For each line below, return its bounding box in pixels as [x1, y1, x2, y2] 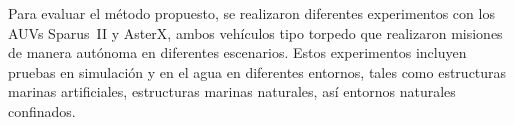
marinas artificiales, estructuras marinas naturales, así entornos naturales [8, 81, 456, 102]
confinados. [8, 100, 76, 121]
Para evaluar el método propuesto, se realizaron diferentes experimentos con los [8, 3, 495, 23]
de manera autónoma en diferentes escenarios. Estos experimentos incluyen [8, 42, 467, 63]
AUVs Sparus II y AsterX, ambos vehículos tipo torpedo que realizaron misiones [8, 22, 503, 43]
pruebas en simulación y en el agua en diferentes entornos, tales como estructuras [8, 61, 507, 82]
